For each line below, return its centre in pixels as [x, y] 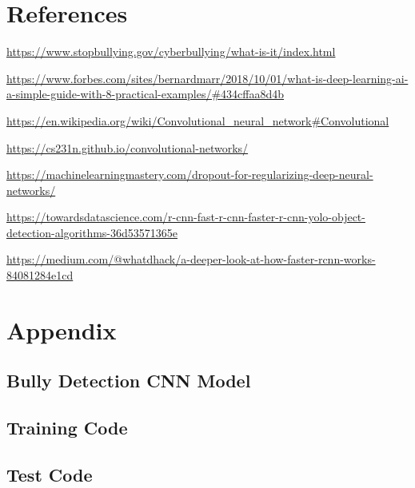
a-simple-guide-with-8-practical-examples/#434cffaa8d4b [146, 94]
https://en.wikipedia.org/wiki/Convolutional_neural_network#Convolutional [198, 120]
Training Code [67, 428]
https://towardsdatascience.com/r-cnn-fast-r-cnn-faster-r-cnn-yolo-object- [186, 217]
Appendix [62, 329]
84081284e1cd [40, 275]
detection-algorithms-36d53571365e [92, 232]
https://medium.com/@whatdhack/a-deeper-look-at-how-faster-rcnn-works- [191, 259]
